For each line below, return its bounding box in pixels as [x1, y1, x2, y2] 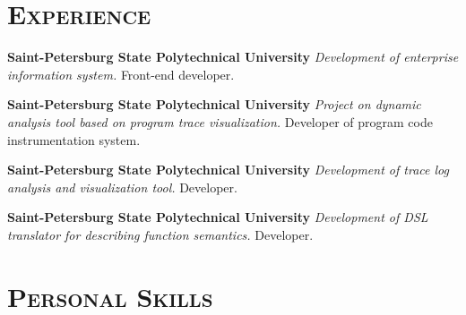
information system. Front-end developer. [7, 64, 235, 83]
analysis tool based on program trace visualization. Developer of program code [7, 112, 433, 131]
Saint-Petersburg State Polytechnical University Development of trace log [7, 160, 449, 179]
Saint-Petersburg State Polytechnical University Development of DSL [7, 208, 428, 226]
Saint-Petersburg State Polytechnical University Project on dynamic [7, 95, 421, 114]
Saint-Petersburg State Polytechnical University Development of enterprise [7, 47, 459, 66]
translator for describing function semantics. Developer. [7, 225, 314, 243]
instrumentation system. [7, 130, 141, 149]
